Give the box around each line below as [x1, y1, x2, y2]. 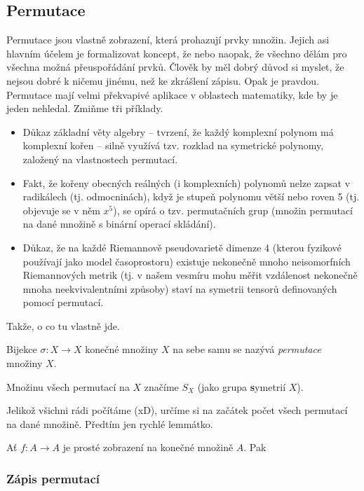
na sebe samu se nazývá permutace [173, 342, 321, 357]
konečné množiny [85, 342, 159, 357]
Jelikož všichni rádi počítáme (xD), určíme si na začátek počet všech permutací [6, 403, 348, 417]
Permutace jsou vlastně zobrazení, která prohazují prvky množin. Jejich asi [6, 32, 330, 47]
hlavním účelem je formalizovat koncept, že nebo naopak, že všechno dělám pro [6, 46, 347, 60]
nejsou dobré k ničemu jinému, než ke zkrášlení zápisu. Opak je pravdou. [6, 73, 320, 88]
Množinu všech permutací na [6, 379, 130, 394]
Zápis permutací [6, 469, 100, 487]
